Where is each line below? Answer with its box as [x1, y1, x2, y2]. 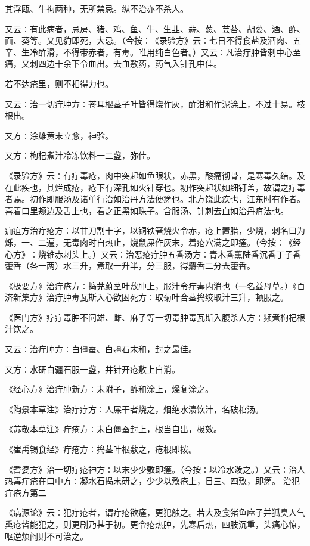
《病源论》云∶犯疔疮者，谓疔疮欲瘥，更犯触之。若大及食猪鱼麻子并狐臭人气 [5, 506, 305, 519]
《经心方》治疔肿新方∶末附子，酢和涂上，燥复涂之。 [5, 383, 213, 395]
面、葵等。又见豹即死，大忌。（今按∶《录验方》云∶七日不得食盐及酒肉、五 [5, 34, 301, 46]
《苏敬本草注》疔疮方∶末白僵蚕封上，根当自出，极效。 [5, 423, 222, 435]
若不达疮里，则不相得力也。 [5, 77, 113, 89]
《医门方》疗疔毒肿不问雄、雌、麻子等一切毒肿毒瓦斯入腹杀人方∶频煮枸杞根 [5, 311, 305, 323]
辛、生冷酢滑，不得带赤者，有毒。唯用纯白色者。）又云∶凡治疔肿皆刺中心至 [5, 45, 301, 58]
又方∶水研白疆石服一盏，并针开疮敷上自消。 [5, 362, 180, 375]
